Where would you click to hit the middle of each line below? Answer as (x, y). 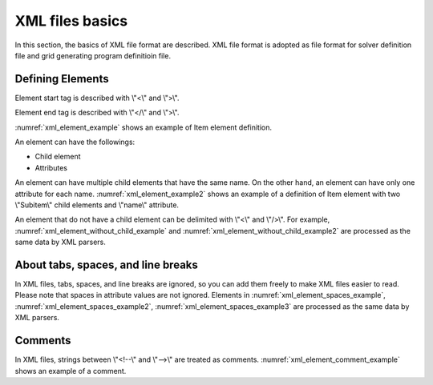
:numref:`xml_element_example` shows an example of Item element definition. (144, 127)
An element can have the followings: (75, 142)
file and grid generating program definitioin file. (93, 55)
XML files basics (71, 21)
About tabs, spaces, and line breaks (106, 265)
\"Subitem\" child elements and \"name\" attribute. (97, 205)
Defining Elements (62, 79)
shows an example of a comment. (71, 371)
